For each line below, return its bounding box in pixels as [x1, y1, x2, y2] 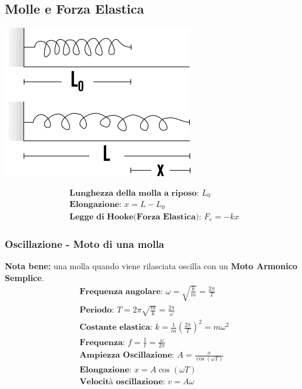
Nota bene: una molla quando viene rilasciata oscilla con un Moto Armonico [5, 260, 298, 272]
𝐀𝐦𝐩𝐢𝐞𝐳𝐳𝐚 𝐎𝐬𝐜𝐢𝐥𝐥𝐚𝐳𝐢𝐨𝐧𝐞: [79, 351, 174, 360]
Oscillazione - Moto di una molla [5, 236, 164, 251]
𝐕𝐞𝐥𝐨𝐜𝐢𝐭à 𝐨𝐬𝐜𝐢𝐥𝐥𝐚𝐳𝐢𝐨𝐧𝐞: [79, 378, 166, 387]
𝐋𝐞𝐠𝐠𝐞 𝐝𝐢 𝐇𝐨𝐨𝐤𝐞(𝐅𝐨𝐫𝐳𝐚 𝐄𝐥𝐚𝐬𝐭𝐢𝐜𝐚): [69, 212, 202, 221]
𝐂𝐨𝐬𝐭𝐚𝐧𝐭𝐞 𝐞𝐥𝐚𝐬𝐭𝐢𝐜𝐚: [79, 323, 152, 332]
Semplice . [5, 271, 44, 283]
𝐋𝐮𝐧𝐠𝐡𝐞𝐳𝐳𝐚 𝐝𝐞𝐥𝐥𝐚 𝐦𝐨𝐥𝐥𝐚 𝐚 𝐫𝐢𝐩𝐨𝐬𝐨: [69, 189, 199, 197]
